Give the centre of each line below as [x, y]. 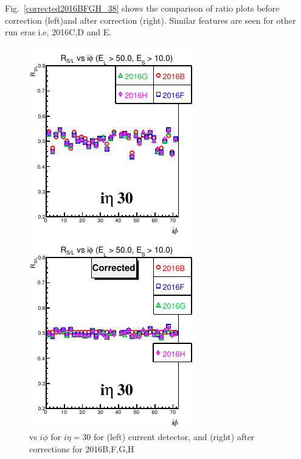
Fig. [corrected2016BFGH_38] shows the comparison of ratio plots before [142, 8]
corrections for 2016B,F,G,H [82, 448]
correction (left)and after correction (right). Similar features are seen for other [150, 20]
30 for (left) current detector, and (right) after [168, 436]
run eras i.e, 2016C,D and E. [58, 32]
